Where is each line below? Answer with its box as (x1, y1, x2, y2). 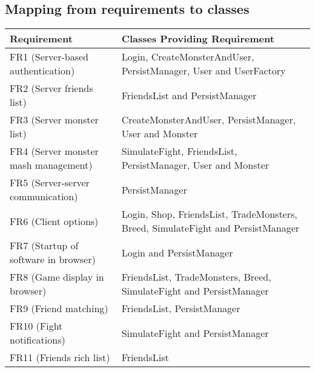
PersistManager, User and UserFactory (121, 64, 286, 78)
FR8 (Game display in (10, 270, 104, 284)
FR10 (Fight (10, 319, 63, 333)
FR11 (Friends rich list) (10, 350, 110, 365)
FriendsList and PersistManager (121, 88, 257, 102)
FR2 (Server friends (10, 81, 93, 96)
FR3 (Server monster (10, 113, 99, 127)
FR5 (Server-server (10, 175, 90, 190)
